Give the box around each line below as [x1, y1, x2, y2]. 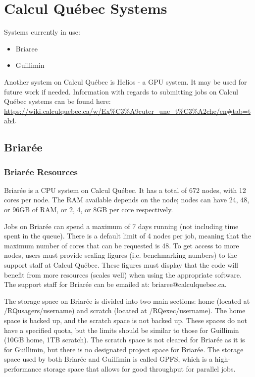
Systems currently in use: [4, 27, 80, 37]
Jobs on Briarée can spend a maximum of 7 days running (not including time [4, 221, 239, 231]
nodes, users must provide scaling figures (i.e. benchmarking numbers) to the [4, 250, 237, 260]
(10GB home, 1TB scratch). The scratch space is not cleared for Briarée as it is [4, 334, 245, 345]
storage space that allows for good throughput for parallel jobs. [44, 363, 236, 374]
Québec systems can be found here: [4, 96, 111, 106]
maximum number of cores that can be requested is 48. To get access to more [4, 240, 239, 250]
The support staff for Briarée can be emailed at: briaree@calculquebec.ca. [4, 279, 227, 289]
